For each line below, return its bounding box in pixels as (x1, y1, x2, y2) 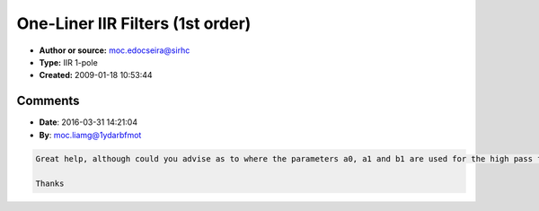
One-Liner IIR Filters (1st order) (16, 13, 252, 33)
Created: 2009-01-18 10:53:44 (39, 70, 153, 81)
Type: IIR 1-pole (39, 57, 98, 67)
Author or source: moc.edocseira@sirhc (39, 45, 190, 56)
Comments (16, 93, 80, 109)
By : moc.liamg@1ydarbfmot (39, 129, 142, 140)
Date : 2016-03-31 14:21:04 (39, 117, 138, 127)
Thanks (35, 179, 65, 189)
